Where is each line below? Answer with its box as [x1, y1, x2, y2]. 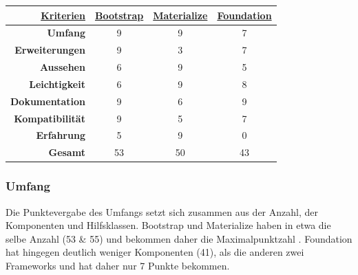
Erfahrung [36, 128, 85, 142]
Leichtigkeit [29, 76, 85, 91]
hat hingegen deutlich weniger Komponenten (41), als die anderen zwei [6, 245, 304, 259]
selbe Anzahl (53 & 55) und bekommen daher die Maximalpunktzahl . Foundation [6, 231, 352, 245]
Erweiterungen [14, 43, 85, 57]
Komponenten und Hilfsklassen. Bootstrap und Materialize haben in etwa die [6, 218, 331, 232]
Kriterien [41, 8, 85, 22]
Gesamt [48, 145, 85, 159]
